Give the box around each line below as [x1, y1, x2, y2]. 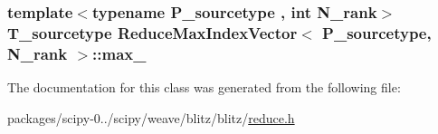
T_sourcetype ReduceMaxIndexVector [7, 21, 298, 43]
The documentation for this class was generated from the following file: [7, 78, 401, 97]
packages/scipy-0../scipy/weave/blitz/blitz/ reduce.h [7, 108, 295, 127]
